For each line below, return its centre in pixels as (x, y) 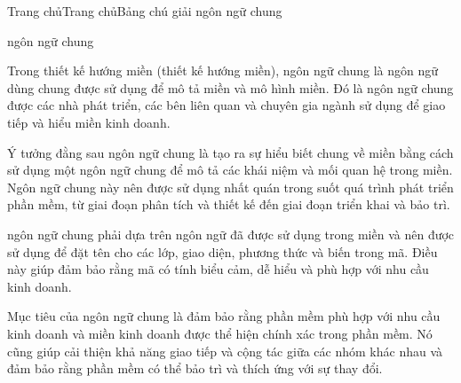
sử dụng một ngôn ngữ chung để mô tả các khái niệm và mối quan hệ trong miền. (230, 170)
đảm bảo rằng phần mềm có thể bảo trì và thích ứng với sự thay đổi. (195, 368)
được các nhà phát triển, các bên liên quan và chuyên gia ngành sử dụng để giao (227, 105)
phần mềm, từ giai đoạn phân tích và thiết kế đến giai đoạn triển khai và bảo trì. (229, 204)
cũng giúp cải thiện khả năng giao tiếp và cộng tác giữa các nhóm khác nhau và (225, 351)
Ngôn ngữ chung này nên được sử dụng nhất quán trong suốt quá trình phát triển (230, 187)
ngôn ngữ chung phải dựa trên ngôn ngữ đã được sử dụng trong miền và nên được (231, 234)
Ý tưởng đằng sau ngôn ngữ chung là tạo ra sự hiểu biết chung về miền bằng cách (230, 152)
